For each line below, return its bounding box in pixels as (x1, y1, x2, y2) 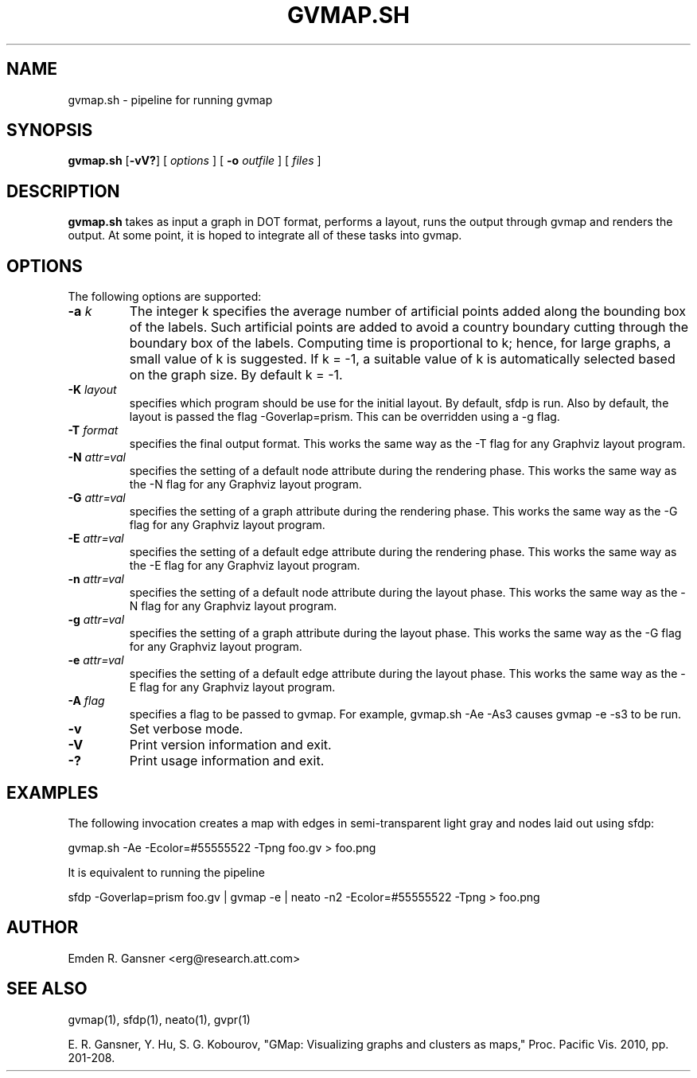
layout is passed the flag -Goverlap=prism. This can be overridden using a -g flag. (129, 410, 560, 424)
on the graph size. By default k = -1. (129, 367, 343, 383)
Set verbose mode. (129, 721, 243, 737)
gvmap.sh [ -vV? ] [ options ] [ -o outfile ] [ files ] (68, 154, 321, 168)
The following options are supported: (68, 290, 262, 304)
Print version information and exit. (129, 737, 332, 753)
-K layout (68, 383, 117, 397)
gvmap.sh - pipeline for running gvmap (68, 92, 273, 107)
